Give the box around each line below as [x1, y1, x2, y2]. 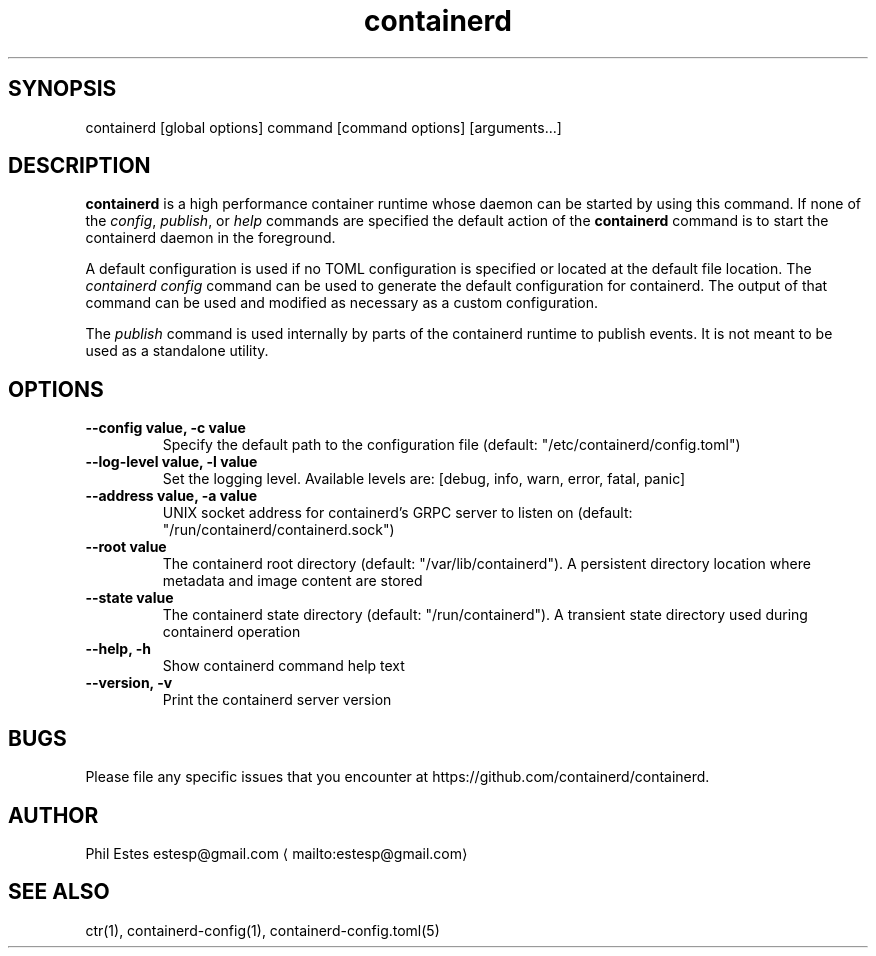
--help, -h [85, 640, 151, 658]
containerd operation [162, 623, 301, 641]
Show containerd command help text [162, 657, 405, 675]
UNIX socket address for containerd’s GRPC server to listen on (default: [162, 504, 633, 522]
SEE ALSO [8, 879, 110, 905]
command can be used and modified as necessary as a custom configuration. [85, 294, 598, 312]
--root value [85, 538, 167, 556]
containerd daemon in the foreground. [85, 229, 336, 247]
